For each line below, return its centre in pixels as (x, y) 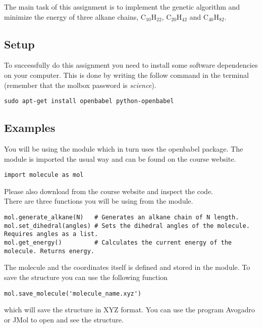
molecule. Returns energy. (49, 251)
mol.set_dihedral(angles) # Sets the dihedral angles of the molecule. (127, 226)
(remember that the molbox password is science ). (80, 85)
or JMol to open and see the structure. (64, 319)
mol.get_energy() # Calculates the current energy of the (118, 243)
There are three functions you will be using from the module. (99, 201)
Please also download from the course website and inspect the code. (109, 191)
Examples (30, 128)
